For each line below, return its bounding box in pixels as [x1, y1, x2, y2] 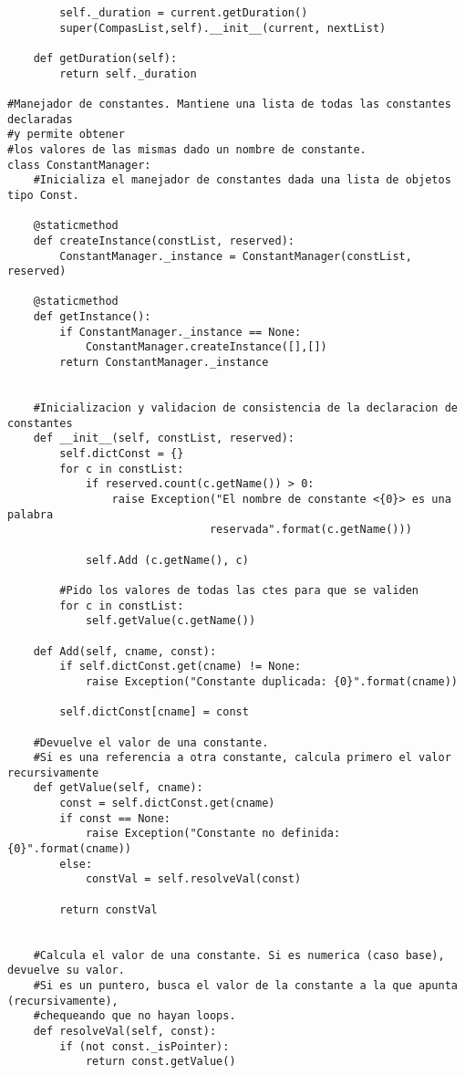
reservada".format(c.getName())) [209, 523, 412, 537]
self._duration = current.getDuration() [59, 6, 308, 19]
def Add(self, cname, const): [33, 644, 217, 658]
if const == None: [59, 811, 170, 825]
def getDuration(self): [33, 51, 178, 65]
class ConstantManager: [7, 158, 151, 172]
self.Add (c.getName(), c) [85, 553, 249, 567]
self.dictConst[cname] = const [59, 705, 249, 719]
